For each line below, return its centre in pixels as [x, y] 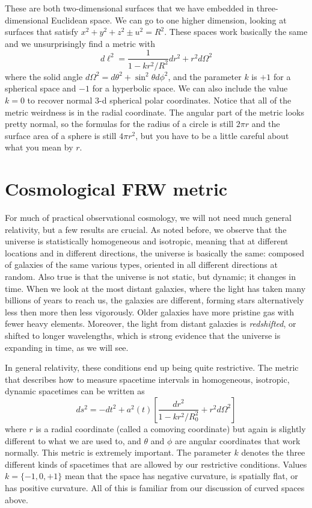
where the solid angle [44, 76]
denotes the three [273, 452]
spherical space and [41, 88]
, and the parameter [205, 76]
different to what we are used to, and [73, 440]
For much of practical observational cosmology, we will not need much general [148, 218]
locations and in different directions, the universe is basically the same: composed [155, 252]
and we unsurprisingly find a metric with [80, 43]
